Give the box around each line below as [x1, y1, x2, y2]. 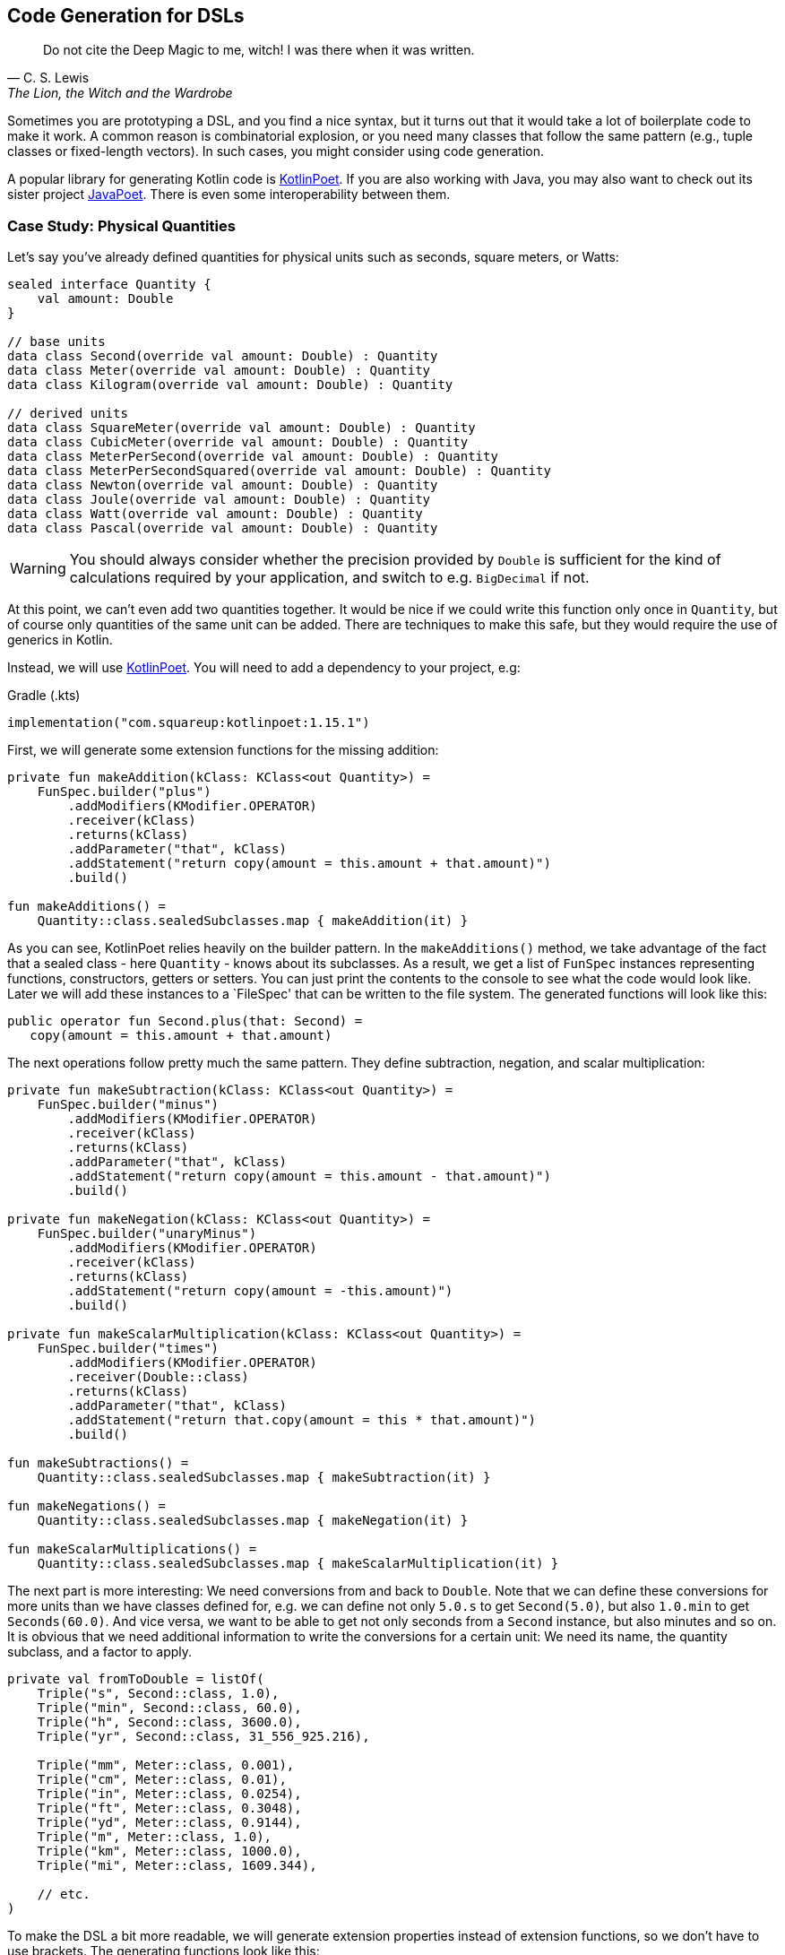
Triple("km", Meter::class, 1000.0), [37, 1844, 302, 1859]
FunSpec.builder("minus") [37, 1097, 220, 1112]
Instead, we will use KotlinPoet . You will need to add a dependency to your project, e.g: [7, 660, 521, 676]
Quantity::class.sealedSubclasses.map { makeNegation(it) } [37, 1513, 469, 1528]
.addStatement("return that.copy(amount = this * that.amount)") [67, 1413, 537, 1428]
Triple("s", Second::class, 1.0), [37, 1686, 280, 1701]
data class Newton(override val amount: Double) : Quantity [7, 478, 438, 493]
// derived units [7, 406, 128, 421]
